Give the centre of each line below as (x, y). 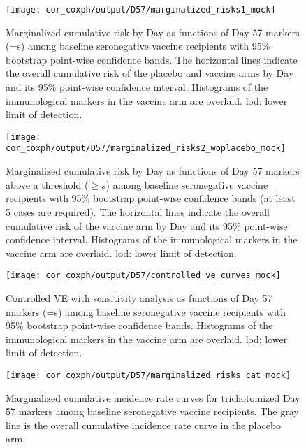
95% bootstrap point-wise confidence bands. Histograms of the (139, 325)
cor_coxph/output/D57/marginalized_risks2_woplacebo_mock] (146, 149)
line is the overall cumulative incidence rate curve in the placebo (144, 425)
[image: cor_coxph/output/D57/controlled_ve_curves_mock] (143, 276)
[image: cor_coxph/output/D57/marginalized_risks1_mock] (141, 10)
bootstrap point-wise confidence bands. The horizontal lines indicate (152, 59)
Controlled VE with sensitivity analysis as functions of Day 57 (139, 297)
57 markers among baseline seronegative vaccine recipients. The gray (152, 411)
